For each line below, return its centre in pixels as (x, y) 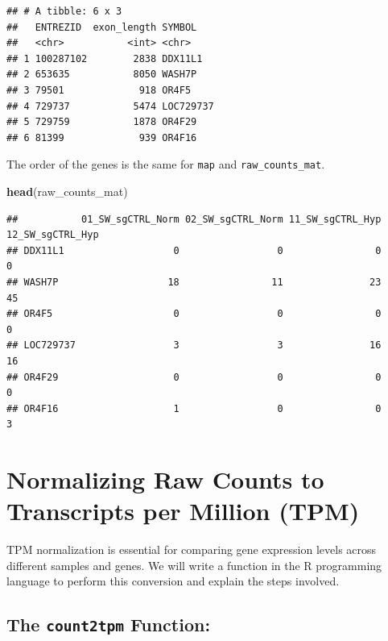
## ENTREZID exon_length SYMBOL (102, 27)
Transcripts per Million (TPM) (183, 511)
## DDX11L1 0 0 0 (194, 250)
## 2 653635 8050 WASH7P (102, 75)
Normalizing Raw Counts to (165, 479)
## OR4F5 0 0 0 (194, 314)
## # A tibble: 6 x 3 (64, 11)
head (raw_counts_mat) (67, 191)
